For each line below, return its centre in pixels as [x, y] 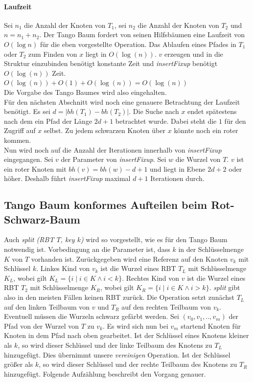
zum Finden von [53, 54]
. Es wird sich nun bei [136, 326]
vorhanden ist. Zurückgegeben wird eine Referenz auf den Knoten [129, 258]
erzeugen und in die [194, 54]
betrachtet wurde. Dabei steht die [166, 121]
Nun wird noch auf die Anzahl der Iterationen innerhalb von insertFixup [113, 149]
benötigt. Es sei [27, 111]
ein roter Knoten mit [35, 169]
